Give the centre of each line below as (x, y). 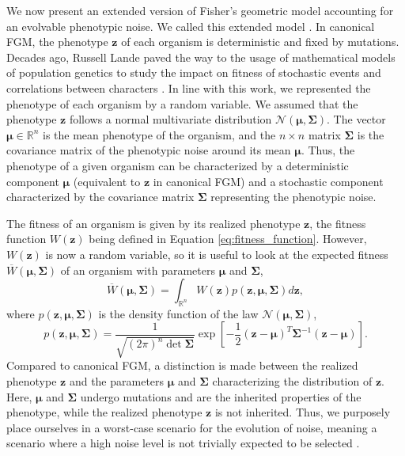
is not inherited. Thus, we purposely (303, 412)
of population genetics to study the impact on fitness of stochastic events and (194, 72)
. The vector (356, 119)
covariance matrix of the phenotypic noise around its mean (149, 150)
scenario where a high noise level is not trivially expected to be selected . (183, 443)
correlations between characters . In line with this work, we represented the (189, 87)
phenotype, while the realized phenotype (104, 412)
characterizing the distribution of (292, 381)
